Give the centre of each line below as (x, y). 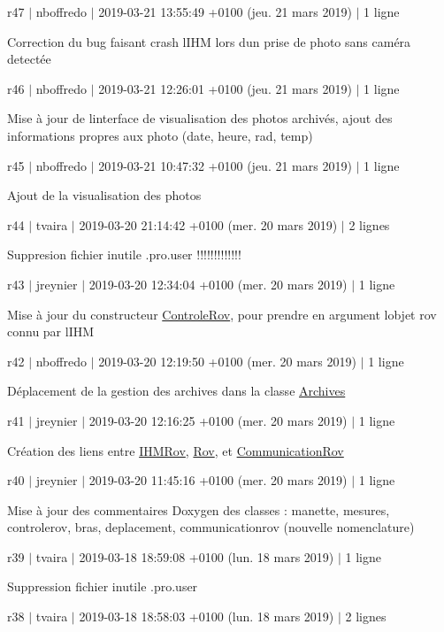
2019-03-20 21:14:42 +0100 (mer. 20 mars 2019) (208, 224)
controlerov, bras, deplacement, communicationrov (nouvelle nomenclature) (211, 527)
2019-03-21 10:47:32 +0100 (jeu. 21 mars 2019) (225, 165)
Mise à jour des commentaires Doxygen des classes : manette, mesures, (199, 509)
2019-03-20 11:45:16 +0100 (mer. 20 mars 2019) (218, 480)
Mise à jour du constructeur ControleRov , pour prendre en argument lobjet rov (222, 314)
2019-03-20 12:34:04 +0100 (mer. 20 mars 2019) (218, 284)
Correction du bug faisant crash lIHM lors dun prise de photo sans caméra (209, 41)
